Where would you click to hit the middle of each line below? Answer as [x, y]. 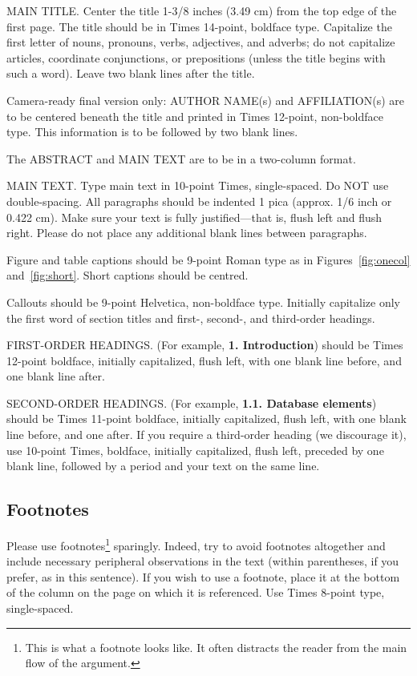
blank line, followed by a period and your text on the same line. [163, 466]
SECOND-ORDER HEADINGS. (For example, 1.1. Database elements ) [192, 402]
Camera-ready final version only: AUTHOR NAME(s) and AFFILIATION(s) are [206, 100]
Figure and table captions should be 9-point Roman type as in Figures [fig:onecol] [208, 259]
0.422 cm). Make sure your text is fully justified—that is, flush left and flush [194, 217]
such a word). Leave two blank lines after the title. [131, 73]
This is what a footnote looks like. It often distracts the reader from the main [216, 647]
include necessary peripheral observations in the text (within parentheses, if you [203, 561]
